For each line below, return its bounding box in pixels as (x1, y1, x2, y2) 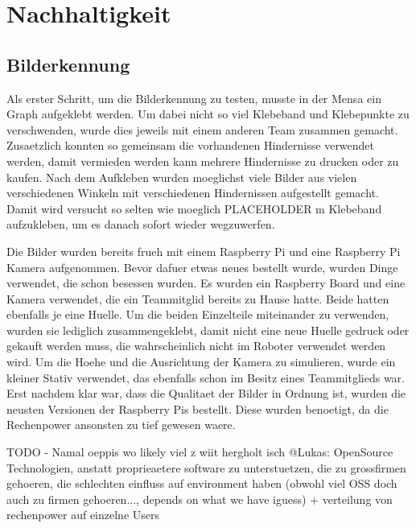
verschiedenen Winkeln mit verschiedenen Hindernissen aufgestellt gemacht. (6, 184, 379, 201)
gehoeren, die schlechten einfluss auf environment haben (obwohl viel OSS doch (6, 475, 397, 492)
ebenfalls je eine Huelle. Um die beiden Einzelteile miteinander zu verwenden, (6, 306, 389, 323)
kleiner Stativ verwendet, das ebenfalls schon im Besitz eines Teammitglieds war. (6, 369, 405, 386)
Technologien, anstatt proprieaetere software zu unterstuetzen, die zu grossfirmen (6, 459, 406, 476)
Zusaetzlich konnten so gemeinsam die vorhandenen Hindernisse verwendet (6, 137, 375, 154)
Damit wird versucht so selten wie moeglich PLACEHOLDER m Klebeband (6, 200, 382, 217)
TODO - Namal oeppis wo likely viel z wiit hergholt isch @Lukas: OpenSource (6, 443, 393, 460)
